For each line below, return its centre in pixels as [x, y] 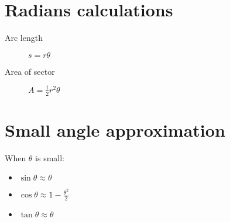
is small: [50, 157]
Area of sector [30, 71]
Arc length [24, 38]
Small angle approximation [115, 129]
